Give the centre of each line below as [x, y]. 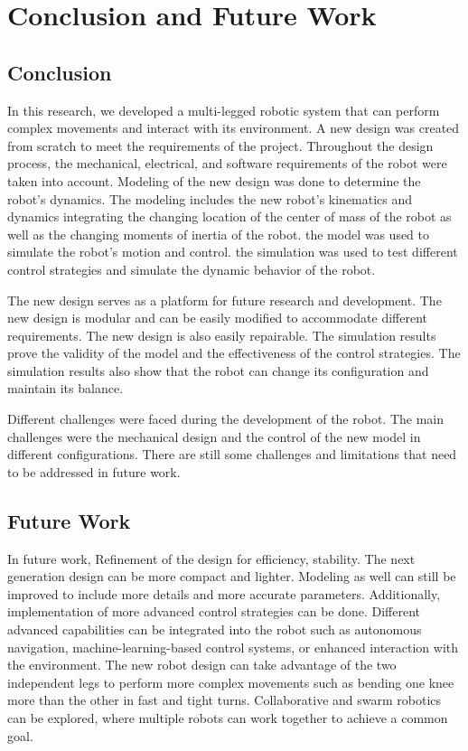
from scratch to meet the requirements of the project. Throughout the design [220, 145]
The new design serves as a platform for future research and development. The [225, 300]
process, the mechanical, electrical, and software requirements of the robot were [227, 163]
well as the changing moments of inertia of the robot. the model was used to [219, 234]
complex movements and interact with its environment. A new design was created [234, 128]
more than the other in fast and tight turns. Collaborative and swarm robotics [225, 700]
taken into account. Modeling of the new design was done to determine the [214, 180]
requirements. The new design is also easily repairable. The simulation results [222, 335]
